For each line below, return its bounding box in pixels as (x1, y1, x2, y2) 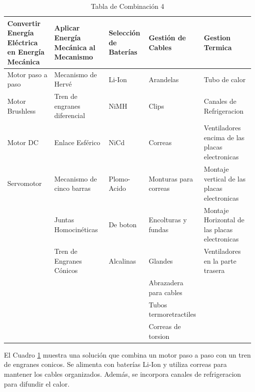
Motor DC (7, 137, 39, 147)
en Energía (7, 47, 45, 57)
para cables (149, 287, 182, 297)
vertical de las (204, 173, 246, 183)
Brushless (7, 105, 36, 116)
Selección (108, 28, 140, 38)
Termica (204, 42, 232, 52)
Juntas (54, 214, 75, 225)
